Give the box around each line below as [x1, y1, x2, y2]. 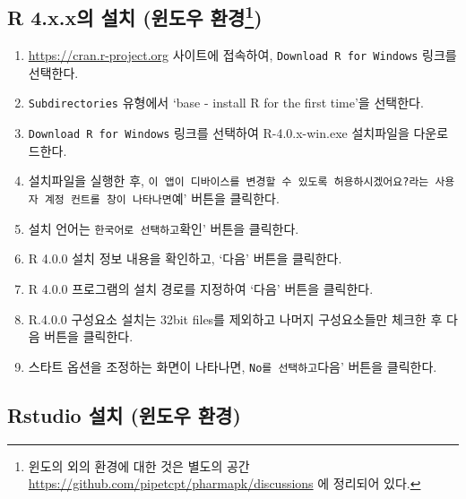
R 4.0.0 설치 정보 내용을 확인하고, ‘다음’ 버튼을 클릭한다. [28, 249, 342, 268]
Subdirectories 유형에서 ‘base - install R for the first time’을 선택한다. [28, 93, 424, 112]
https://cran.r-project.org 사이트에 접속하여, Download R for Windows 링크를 [28, 46, 457, 65]
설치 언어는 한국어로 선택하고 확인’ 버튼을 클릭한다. [28, 219, 299, 237]
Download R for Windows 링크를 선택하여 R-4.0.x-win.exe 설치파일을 [28, 124, 410, 142]
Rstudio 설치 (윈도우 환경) [7, 400, 241, 428]
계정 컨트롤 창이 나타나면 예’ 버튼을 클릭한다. [44, 189, 280, 208]
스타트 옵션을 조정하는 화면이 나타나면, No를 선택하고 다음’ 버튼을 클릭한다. [28, 357, 437, 375]
